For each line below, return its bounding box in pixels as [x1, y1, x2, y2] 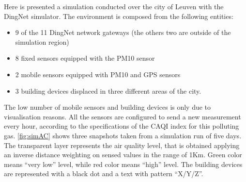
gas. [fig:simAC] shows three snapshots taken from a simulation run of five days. [4, 130, 242, 140]
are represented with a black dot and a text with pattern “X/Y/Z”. [4, 168, 203, 179]
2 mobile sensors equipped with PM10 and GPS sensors [15, 69, 181, 79]
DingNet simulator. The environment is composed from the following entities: [4, 11, 233, 21]
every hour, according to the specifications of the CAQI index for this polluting [4, 121, 239, 131]
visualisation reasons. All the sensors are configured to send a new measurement [4, 111, 241, 121]
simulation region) [15, 36, 69, 47]
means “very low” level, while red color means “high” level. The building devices [4, 159, 243, 169]
